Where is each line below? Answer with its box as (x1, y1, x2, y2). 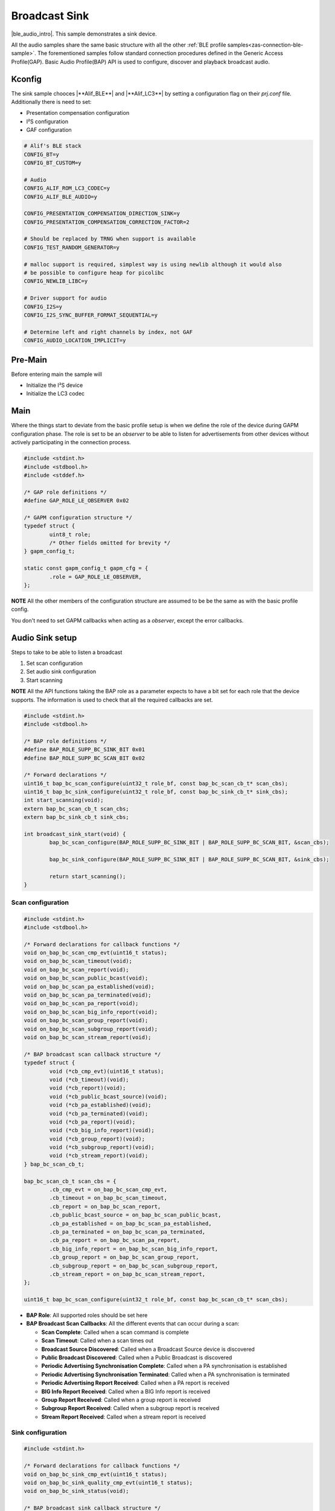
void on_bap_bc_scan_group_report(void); (24, 1017, 148, 1024)
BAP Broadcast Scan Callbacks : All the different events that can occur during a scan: (26, 1320, 240, 1327)
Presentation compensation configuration (26, 109, 130, 117)
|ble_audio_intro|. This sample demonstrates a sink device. (11, 30, 157, 37)
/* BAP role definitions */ (24, 737, 107, 745)
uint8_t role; (49, 531, 91, 538)
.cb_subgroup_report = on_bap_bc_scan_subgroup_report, (49, 1262, 219, 1269)
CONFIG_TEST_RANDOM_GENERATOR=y (24, 244, 120, 251)
